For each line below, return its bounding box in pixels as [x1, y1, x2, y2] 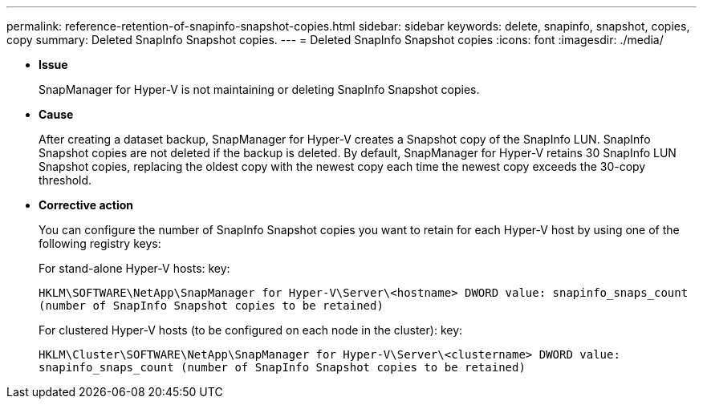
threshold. [39, 173, 92, 187]
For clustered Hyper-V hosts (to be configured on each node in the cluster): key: [39, 323, 463, 337]
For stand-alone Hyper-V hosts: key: [39, 261, 230, 275]
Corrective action [39, 198, 133, 212]
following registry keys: [39, 237, 161, 250]
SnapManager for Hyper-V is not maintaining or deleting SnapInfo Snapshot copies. [39, 83, 480, 96]
